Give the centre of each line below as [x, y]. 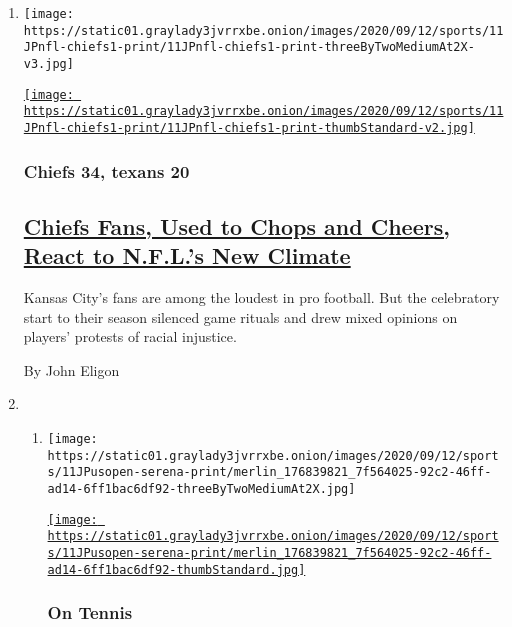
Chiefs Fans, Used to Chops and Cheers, [236, 225]
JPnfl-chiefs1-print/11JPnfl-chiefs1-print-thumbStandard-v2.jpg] [249, 127]
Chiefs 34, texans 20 [106, 170]
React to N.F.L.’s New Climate [187, 255]
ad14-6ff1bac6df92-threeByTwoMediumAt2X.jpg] [201, 488]
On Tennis [90, 612]
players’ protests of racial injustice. [130, 336]
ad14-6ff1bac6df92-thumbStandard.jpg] [176, 569]
